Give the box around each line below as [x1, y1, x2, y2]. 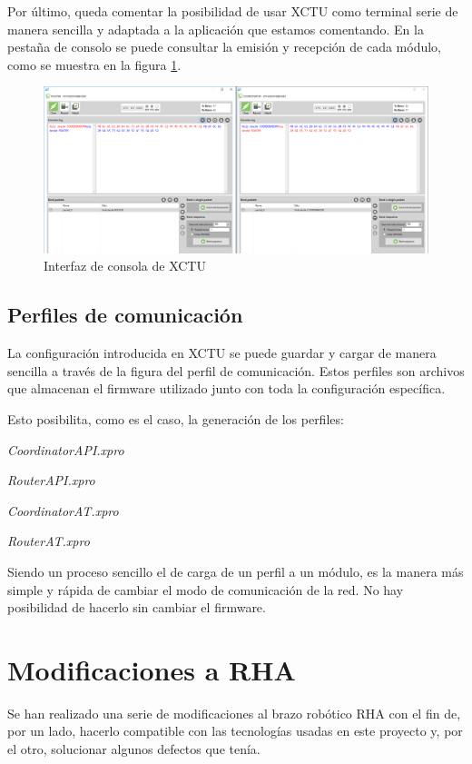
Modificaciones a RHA [7, 650, 296, 688]
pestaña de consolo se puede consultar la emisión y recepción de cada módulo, [7, 37, 441, 56]
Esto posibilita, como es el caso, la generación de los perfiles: [7, 409, 344, 428]
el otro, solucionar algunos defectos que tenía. [7, 739, 261, 759]
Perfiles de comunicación [7, 301, 243, 329]
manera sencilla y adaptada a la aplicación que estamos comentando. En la [7, 19, 424, 38]
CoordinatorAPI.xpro [7, 440, 124, 459]
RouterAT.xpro [7, 531, 90, 551]
